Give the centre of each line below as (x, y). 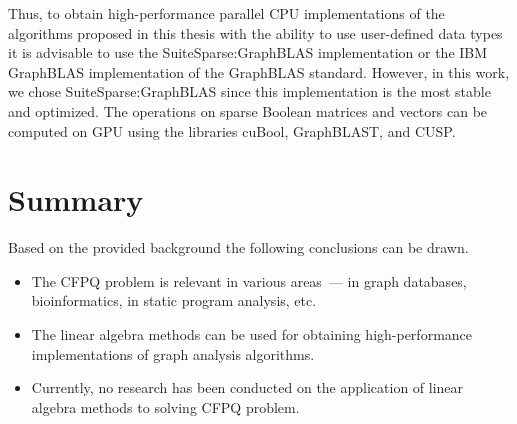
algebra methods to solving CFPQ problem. (165, 406)
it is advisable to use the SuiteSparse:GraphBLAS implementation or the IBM (248, 52)
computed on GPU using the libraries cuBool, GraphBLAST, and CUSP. (232, 130)
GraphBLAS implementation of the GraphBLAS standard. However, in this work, (259, 71)
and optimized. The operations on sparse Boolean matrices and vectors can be (248, 110)
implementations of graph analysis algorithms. (173, 353)
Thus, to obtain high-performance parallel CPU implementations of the (226, 13)
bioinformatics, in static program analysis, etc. (174, 300)
